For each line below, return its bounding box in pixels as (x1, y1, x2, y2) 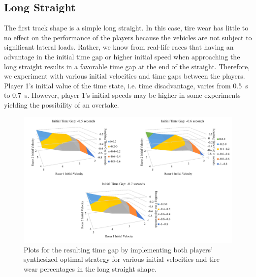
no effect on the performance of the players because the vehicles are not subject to (4, 32, 252, 42)
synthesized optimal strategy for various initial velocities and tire (24, 254, 220, 264)
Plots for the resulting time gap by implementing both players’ (24, 244, 213, 254)
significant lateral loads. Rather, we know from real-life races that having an (4, 42, 234, 52)
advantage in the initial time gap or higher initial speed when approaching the (4, 51, 240, 61)
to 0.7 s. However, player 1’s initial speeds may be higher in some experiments (4, 90, 241, 100)
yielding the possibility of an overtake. (4, 99, 119, 110)
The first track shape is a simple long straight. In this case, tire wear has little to (4, 23, 249, 33)
